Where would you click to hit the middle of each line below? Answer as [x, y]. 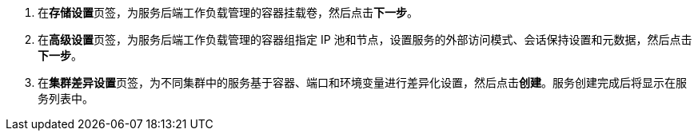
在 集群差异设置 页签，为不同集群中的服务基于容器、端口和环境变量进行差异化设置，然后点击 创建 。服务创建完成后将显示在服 [362, 82]
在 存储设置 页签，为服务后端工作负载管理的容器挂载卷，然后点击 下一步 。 [228, 12]
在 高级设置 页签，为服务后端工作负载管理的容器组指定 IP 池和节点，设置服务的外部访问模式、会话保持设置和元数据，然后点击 [365, 39]
